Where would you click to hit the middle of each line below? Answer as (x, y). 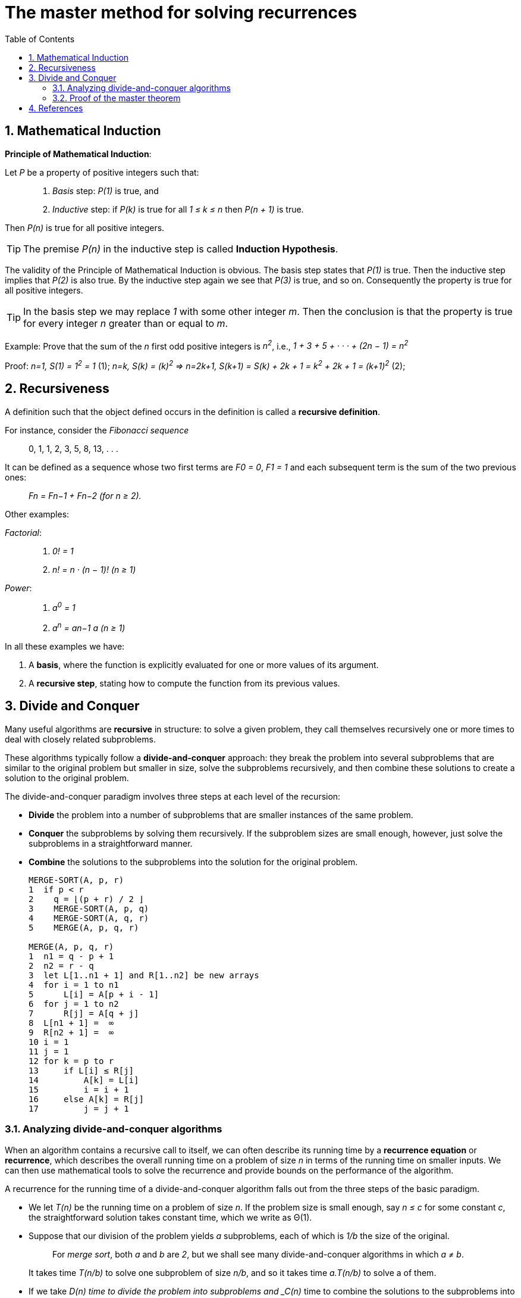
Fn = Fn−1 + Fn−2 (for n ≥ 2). (85, 495)
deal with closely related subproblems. (80, 739)
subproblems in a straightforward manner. (111, 843)
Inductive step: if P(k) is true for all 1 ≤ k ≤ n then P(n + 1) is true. (178, 209)
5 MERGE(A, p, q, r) (84, 927)
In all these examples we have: (65, 647)
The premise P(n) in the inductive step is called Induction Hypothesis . (181, 249)
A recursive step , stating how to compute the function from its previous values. (184, 684)
